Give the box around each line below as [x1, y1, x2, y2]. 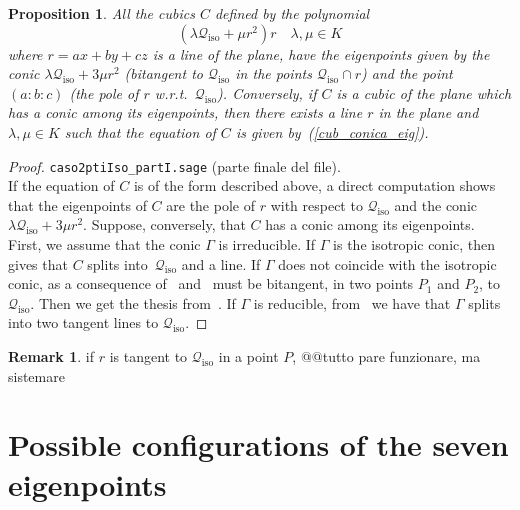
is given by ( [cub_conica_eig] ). [235, 121, 429, 142]
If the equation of [8, 175, 115, 196]
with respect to [270, 194, 363, 215]
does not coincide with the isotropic [278, 253, 497, 274]
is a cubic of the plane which [336, 82, 512, 103]
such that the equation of [64, 121, 216, 142]
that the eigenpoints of [8, 194, 147, 215]
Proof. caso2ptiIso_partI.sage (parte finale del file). [8, 155, 341, 176]
